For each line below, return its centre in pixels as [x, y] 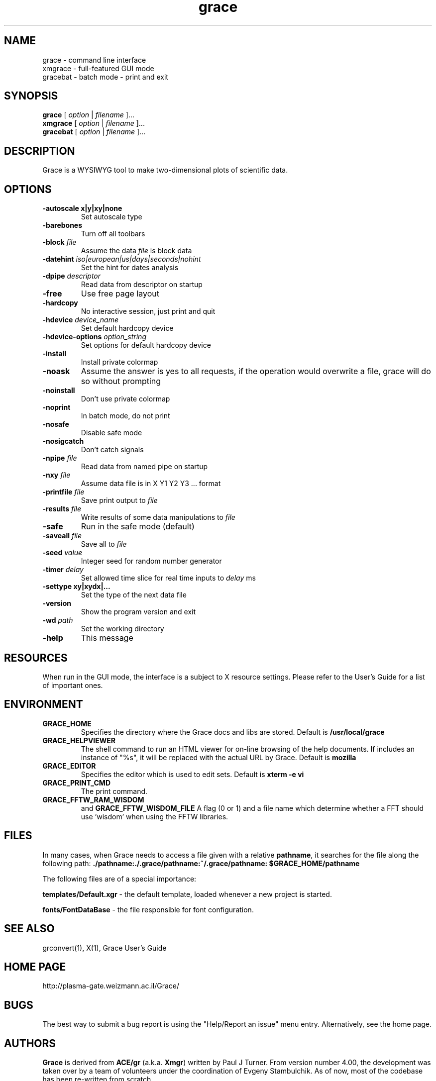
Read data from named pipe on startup [144, 467]
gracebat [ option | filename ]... [94, 132]
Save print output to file [119, 500]
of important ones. [73, 685]
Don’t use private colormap [125, 399]
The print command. [114, 791]
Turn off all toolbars [113, 234]
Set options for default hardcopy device [146, 345]
